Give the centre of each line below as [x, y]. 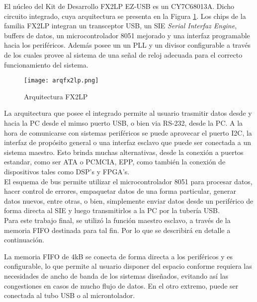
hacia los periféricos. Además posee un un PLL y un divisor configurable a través [127, 45]
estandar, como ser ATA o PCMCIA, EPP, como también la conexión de [115, 162]
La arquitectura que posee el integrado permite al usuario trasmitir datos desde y [128, 113]
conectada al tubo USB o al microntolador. [70, 295]
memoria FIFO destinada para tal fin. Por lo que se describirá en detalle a [117, 230]
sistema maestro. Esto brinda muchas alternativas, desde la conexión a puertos [124, 152]
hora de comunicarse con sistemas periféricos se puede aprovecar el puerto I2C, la [128, 132]
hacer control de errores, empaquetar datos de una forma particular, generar [120, 191]
